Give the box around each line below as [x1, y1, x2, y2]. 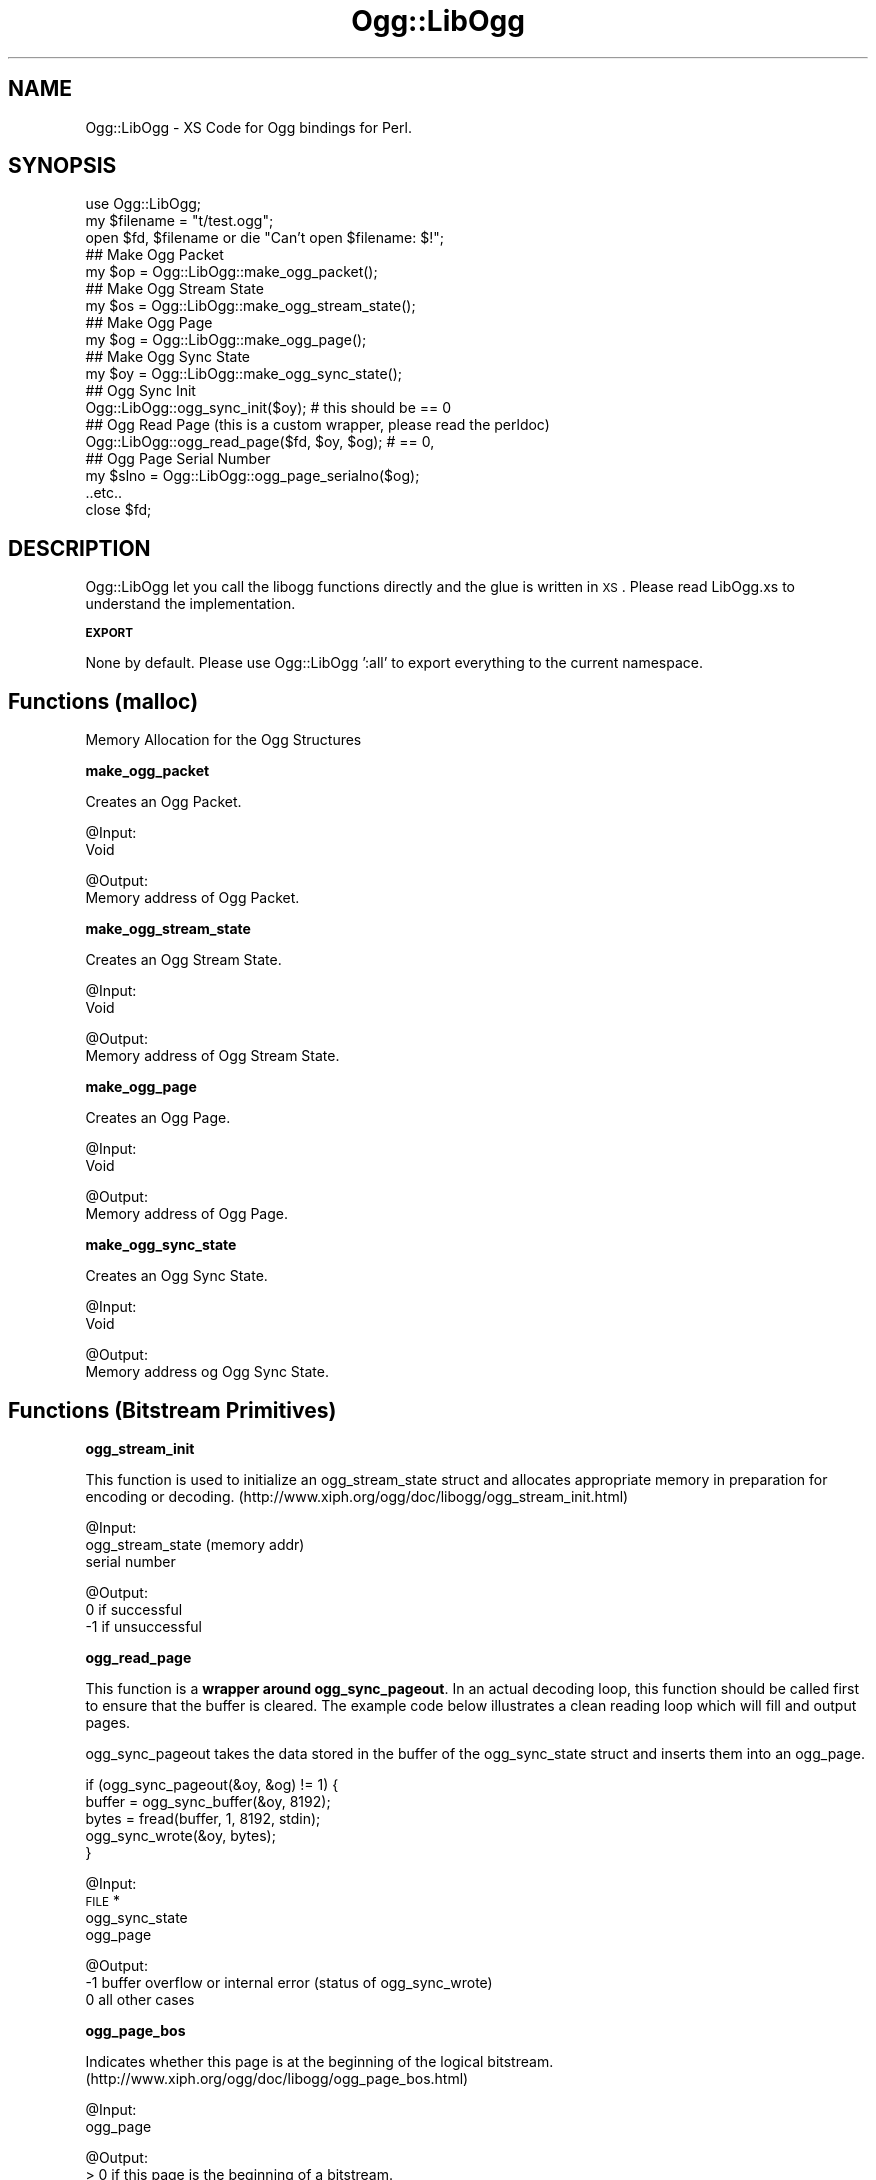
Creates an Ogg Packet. [85, 793, 242, 811]
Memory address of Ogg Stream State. [85, 1047, 340, 1065]
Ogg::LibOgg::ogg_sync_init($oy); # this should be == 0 [85, 399, 452, 417]
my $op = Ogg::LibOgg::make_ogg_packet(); [85, 263, 378, 281]
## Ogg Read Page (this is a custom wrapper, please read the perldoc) [85, 416, 550, 434]
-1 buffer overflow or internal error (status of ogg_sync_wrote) [85, 1973, 493, 1991]
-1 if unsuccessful [85, 1617, 202, 1635]
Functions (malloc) [8, 688, 199, 714]
